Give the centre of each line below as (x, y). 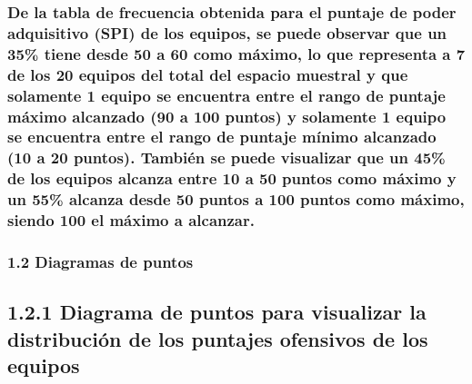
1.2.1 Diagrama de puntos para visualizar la (217, 312)
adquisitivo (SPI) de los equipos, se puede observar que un (227, 32)
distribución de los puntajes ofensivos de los (218, 338)
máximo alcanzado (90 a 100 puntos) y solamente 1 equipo (227, 116)
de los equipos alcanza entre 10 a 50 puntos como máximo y (232, 178)
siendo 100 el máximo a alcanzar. (131, 220)
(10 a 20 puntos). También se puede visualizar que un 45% (226, 158)
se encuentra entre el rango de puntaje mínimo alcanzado (222, 137)
